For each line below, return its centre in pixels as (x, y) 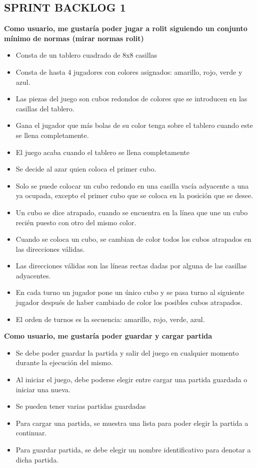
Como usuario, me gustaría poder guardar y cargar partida (108, 336)
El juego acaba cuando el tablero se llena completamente (102, 152)
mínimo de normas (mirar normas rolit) (74, 38)
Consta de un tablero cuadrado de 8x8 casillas (86, 55)
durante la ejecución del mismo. (64, 362)
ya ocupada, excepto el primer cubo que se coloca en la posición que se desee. (134, 195)
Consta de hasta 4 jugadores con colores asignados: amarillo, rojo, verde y (129, 71)
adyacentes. (33, 275)
